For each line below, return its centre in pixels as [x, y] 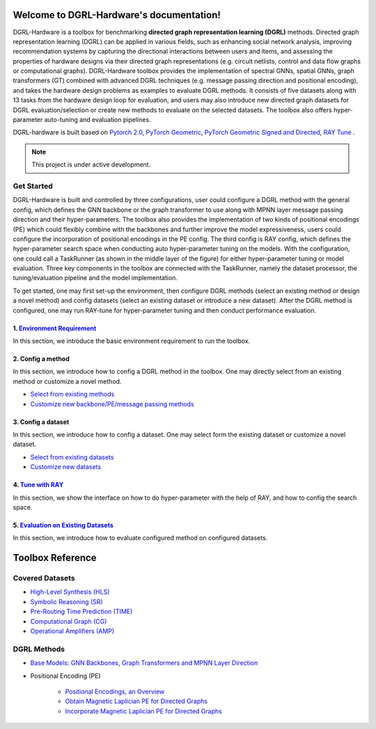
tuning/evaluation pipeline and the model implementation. [95, 278]
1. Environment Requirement [55, 328]
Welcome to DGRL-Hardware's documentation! [117, 15]
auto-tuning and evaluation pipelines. [97, 120]
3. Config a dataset [41, 422]
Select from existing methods [72, 394]
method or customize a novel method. [67, 381]
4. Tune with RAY [38, 485]
